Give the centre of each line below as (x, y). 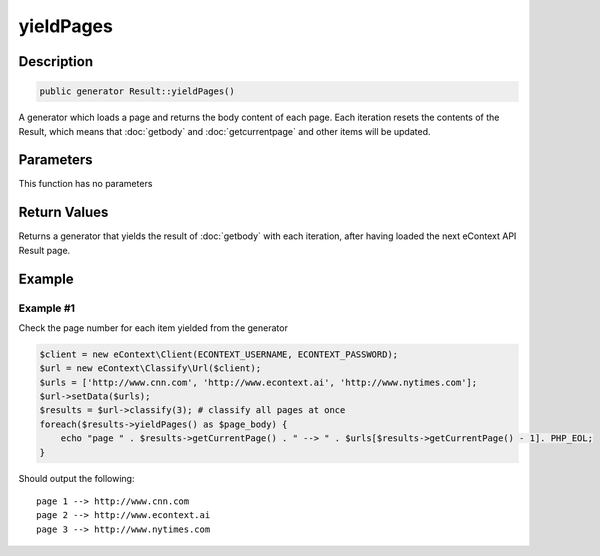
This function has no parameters (85, 184)
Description (56, 61)
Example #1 (46, 308)
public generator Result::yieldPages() (137, 91)
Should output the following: (76, 478)
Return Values (63, 212)
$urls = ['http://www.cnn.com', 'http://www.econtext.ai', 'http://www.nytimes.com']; (258, 382)
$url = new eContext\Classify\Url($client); (150, 368)
